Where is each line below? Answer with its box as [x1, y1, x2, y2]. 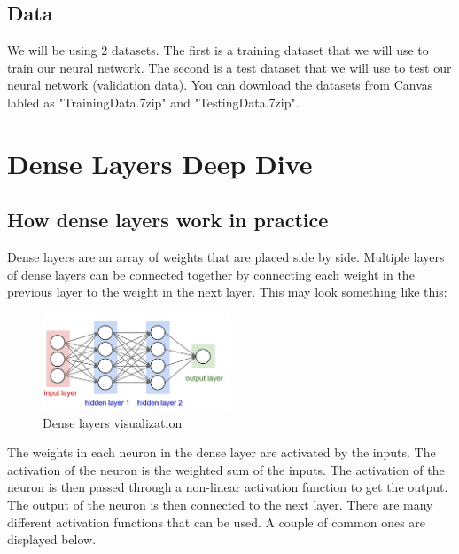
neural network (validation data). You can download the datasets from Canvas [7, 75, 433, 94]
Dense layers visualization [43, 413, 183, 431]
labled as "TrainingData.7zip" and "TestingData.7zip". [7, 92, 300, 111]
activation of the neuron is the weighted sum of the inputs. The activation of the [7, 460, 445, 479]
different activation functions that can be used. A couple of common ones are [7, 512, 426, 531]
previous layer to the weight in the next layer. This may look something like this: [7, 282, 447, 301]
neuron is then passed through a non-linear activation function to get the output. [7, 478, 448, 496]
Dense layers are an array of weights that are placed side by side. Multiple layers [7, 248, 445, 266]
